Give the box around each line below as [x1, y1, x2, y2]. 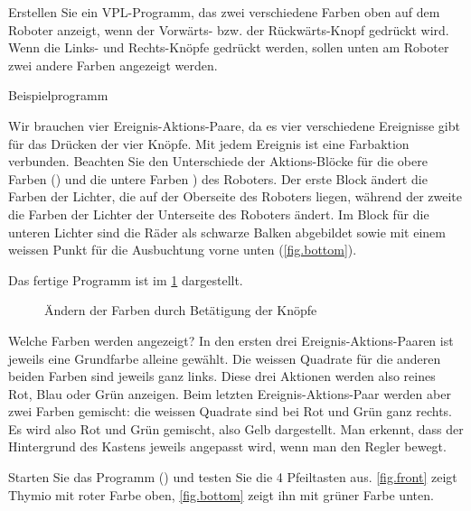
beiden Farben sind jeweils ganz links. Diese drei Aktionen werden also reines [8, 367, 436, 386]
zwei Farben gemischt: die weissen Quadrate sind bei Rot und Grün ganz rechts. [8, 402, 453, 421]
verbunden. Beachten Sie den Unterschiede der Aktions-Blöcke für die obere [8, 152, 428, 171]
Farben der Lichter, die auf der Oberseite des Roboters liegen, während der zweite [8, 187, 462, 206]
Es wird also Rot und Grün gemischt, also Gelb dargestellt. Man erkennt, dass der [8, 419, 464, 438]
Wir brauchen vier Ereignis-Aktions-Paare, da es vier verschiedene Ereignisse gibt [8, 116, 460, 135]
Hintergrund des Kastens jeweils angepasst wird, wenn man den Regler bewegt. [8, 437, 447, 456]
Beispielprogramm [8, 86, 108, 105]
